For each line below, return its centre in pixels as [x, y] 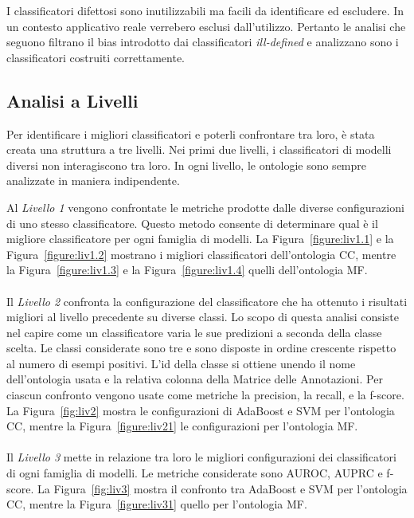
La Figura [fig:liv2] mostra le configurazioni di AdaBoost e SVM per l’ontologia [201, 410]
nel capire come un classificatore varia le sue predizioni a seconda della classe [194, 332]
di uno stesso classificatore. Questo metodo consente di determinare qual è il [192, 223]
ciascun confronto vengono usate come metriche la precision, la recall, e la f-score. [205, 395]
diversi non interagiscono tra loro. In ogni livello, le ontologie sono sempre [187, 165]
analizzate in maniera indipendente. [93, 181]
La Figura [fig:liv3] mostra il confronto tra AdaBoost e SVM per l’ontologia [222, 488]
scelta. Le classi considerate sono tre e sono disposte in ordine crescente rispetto [201, 348]
